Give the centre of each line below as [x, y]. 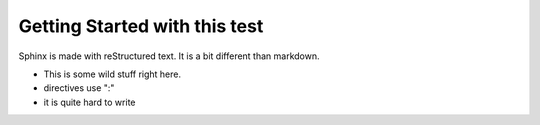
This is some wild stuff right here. [112, 74]
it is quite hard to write [89, 102]
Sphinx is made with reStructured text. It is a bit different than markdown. [169, 56]
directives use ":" [79, 88]
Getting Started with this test [141, 26]
